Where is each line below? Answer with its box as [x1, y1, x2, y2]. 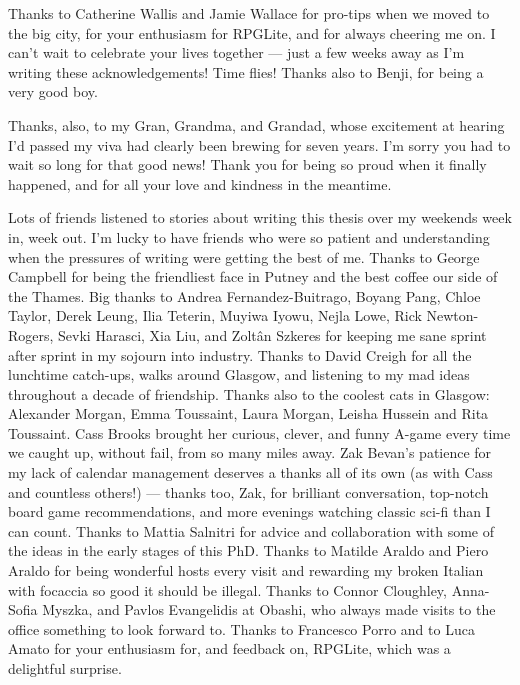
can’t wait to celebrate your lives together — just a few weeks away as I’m [8, 42, 465, 63]
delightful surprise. [8, 658, 122, 678]
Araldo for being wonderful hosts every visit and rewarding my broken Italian [8, 560, 484, 581]
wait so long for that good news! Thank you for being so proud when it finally [8, 154, 487, 175]
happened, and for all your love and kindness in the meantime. [8, 173, 392, 194]
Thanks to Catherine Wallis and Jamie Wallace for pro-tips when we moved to [8, 3, 490, 23]
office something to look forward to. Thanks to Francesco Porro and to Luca [8, 618, 475, 639]
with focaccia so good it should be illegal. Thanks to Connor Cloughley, [8, 579, 447, 600]
